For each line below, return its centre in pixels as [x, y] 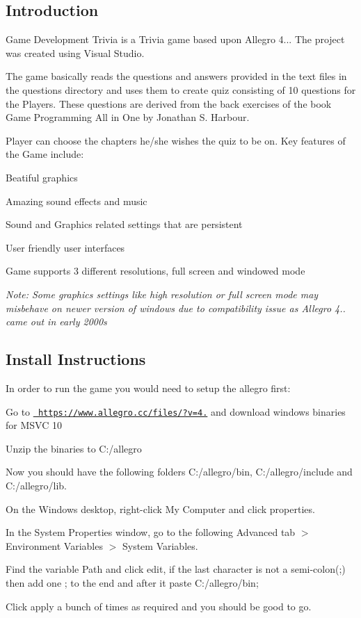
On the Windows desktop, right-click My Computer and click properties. [160, 509]
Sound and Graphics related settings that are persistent [124, 224]
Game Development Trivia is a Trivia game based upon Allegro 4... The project [175, 39]
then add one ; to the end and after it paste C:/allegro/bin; [132, 582]
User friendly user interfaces [65, 247]
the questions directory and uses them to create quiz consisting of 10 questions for [181, 89]
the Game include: [45, 154]
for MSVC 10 [34, 425]
